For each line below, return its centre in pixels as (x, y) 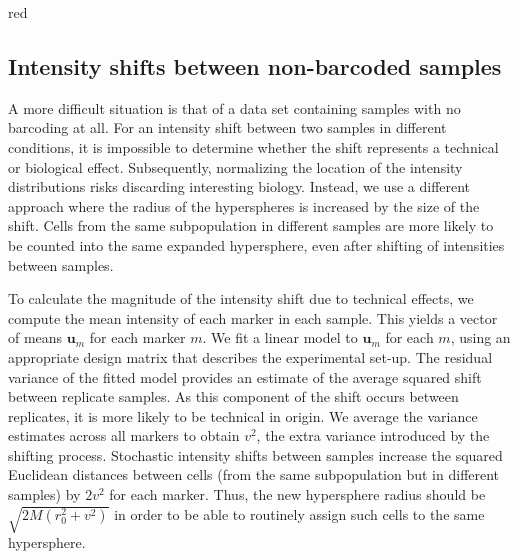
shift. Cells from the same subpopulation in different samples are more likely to (251, 225)
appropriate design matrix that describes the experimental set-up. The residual (250, 356)
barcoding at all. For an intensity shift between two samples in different (227, 127)
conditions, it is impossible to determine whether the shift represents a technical (253, 146)
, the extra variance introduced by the (373, 435)
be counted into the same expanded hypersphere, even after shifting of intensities (256, 244)
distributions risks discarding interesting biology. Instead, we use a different (239, 186)
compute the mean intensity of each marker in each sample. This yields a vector (253, 317)
